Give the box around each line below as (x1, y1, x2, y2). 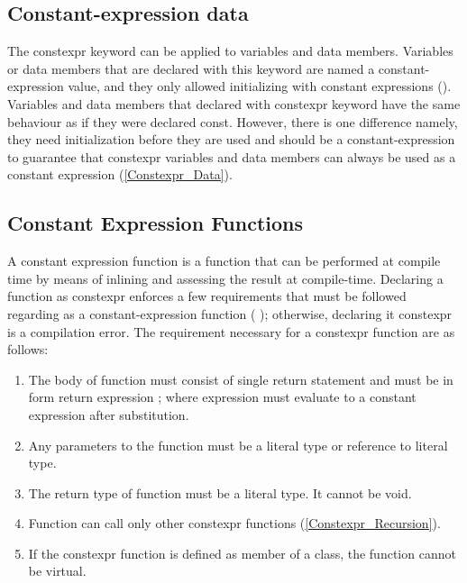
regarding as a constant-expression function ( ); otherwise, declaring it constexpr (7, 304, 453, 323)
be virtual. (28, 561, 87, 580)
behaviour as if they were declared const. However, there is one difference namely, (7, 112, 458, 131)
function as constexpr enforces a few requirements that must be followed (7, 287, 407, 305)
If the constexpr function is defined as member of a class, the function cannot (28, 543, 456, 562)
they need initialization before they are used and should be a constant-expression (7, 130, 455, 149)
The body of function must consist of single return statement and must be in (28, 369, 453, 388)
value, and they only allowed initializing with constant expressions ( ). (68, 77, 452, 96)
